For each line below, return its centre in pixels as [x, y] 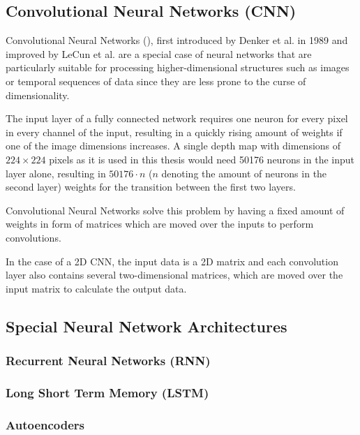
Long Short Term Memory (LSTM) [107, 392]
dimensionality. [38, 95]
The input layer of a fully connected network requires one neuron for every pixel [177, 118]
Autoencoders [45, 424]
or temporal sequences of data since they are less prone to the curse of [156, 81]
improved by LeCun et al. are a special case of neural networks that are [159, 53]
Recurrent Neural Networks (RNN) [108, 360]
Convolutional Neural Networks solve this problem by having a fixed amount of [175, 210]
